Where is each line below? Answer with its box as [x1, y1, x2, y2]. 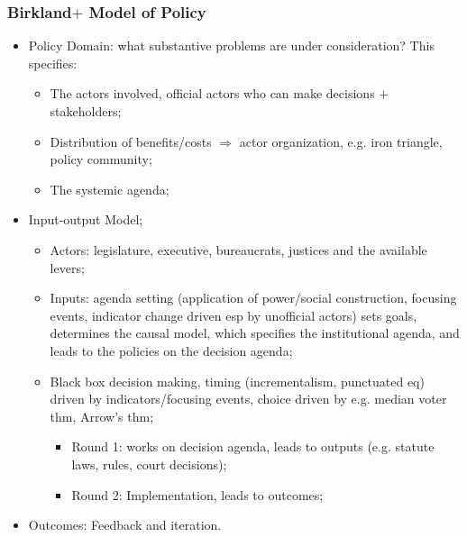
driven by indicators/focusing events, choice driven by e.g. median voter [50, 389, 447, 408]
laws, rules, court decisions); [71, 454, 227, 473]
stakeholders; [50, 102, 122, 120]
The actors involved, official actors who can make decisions [50, 84, 375, 103]
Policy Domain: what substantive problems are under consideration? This [28, 36, 435, 55]
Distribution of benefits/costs [50, 132, 212, 150]
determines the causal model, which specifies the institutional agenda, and [50, 323, 460, 342]
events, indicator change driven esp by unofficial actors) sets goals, [50, 305, 417, 324]
